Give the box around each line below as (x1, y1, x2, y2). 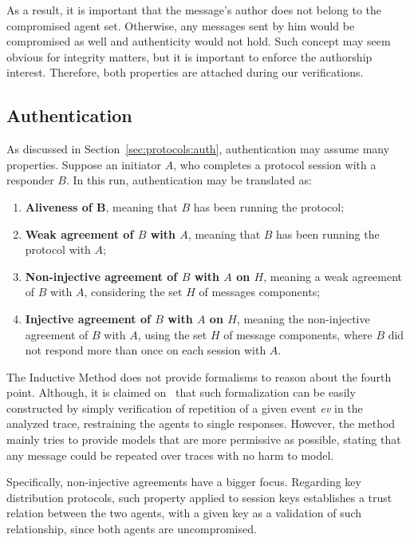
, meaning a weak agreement (263, 267, 403, 284)
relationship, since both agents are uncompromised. (6, 520, 257, 537)
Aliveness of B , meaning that (25, 198, 178, 215)
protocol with (25, 241, 91, 258)
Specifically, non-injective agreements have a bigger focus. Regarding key (6, 473, 361, 490)
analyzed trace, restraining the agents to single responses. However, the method (6, 415, 396, 432)
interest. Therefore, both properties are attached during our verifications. (6, 64, 364, 81)
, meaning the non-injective (236, 310, 370, 326)
